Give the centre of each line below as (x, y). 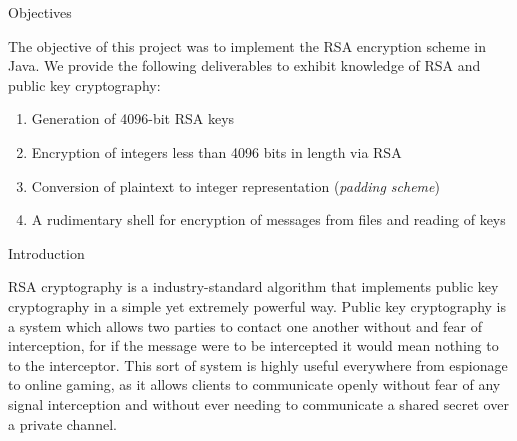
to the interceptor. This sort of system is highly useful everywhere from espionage (258, 364)
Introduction (46, 252)
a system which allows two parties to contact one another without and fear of (245, 325)
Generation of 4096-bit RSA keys (133, 118)
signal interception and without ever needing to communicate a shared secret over (258, 403)
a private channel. (62, 423)
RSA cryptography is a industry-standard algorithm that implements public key (253, 286)
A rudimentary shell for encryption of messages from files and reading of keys (268, 219)
